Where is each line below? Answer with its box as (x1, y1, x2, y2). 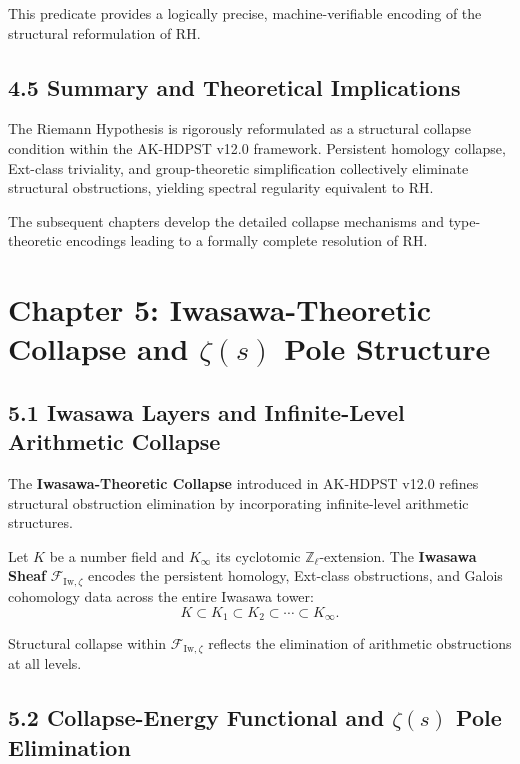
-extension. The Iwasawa (319, 545, 477, 566)
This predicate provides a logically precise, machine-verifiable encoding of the (8, 3, 482, 23)
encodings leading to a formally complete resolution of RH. (66, 230, 428, 251)
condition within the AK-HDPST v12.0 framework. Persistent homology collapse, (8, 137, 506, 158)
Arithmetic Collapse (8, 426, 221, 457)
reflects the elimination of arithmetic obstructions (208, 632, 512, 653)
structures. (8, 512, 73, 533)
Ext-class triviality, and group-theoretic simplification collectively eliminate (8, 157, 469, 178)
